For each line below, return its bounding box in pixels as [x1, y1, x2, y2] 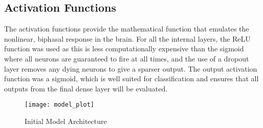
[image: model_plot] [25, 101, 95, 109]
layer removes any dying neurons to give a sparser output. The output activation [4, 63, 257, 74]
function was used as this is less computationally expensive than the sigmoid [4, 43, 244, 54]
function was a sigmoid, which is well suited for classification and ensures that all [4, 73, 259, 84]
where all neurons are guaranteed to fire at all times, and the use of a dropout [4, 53, 249, 63]
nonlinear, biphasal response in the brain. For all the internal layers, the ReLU [4, 33, 251, 44]
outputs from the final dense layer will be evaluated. [4, 83, 168, 93]
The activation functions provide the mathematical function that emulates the [4, 23, 249, 34]
